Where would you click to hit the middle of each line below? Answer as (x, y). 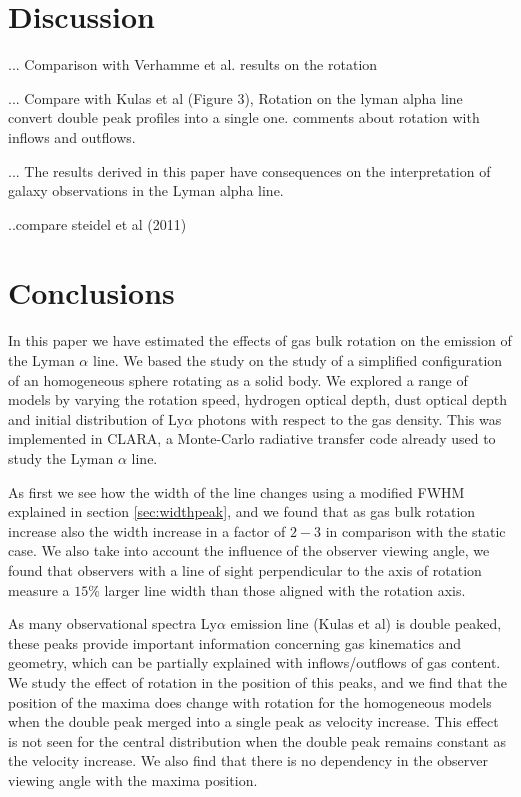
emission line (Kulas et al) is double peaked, (366, 623)
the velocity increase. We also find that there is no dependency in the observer (248, 760)
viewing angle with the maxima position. (133, 779)
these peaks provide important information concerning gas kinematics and (235, 642)
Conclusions (91, 292)
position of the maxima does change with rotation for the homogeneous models (250, 701)
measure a (39, 589)
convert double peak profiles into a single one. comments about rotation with (244, 117)
